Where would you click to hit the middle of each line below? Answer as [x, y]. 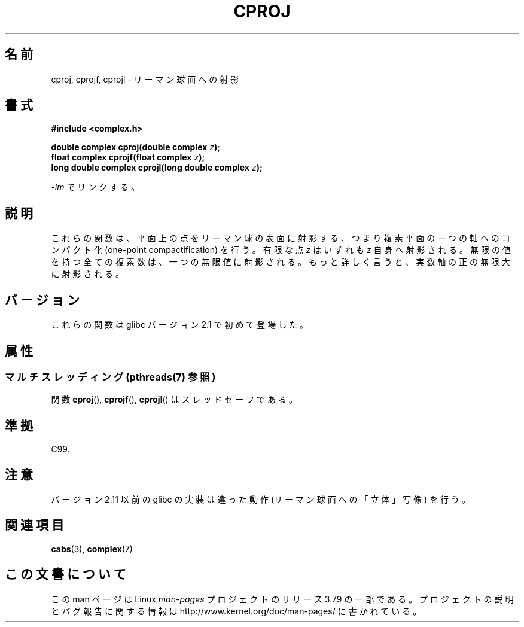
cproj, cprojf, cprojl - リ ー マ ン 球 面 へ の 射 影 [145, 79]
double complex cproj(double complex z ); [136, 147]
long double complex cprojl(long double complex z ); [157, 168]
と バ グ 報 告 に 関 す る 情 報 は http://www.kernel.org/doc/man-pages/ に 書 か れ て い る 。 [236, 611]
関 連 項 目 [34, 525]
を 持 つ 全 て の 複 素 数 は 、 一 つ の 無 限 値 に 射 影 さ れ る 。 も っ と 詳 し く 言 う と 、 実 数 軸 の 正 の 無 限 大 [281, 262]
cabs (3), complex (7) [92, 549]
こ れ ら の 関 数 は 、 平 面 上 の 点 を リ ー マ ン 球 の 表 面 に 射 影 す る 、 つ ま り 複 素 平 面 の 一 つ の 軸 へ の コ [281, 238]
